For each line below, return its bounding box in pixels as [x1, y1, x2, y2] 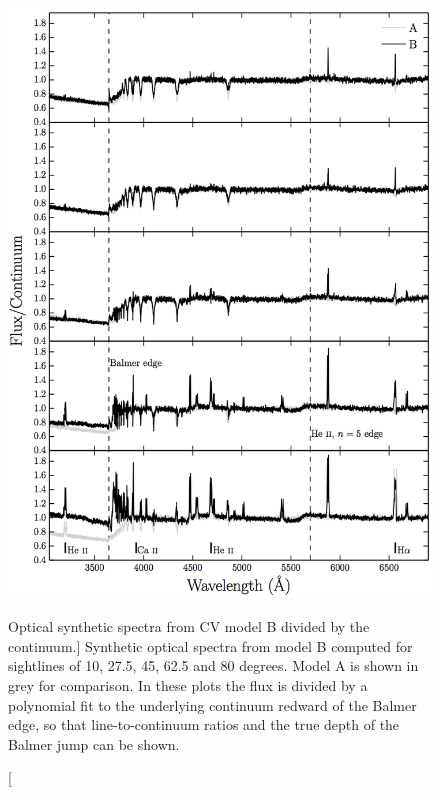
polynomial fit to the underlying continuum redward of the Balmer [8, 694, 417, 715]
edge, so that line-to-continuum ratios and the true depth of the [8, 714, 400, 735]
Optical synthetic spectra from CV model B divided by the [8, 616, 370, 637]
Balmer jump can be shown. [8, 733, 180, 754]
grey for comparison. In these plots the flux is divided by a [8, 675, 368, 696]
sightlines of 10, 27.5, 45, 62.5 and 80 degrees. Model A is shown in [8, 655, 419, 676]
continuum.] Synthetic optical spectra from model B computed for [8, 635, 413, 656]
